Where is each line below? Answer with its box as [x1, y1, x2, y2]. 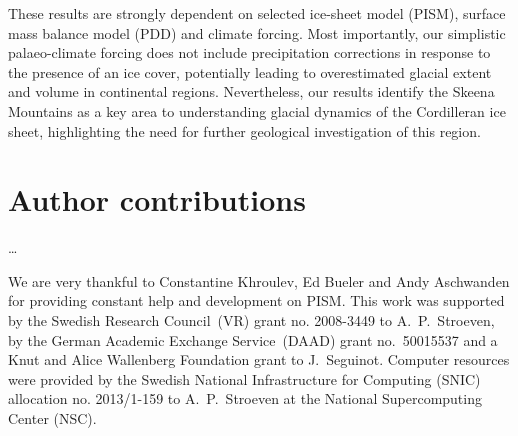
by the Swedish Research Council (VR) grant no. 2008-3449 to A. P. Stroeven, [8, 310, 495, 331]
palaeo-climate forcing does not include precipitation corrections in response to [8, 42, 491, 63]
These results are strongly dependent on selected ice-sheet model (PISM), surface [8, 3, 506, 23]
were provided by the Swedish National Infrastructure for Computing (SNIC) [8, 368, 481, 389]
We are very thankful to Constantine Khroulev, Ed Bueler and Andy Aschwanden [8, 270, 510, 291]
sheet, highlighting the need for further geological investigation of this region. [8, 120, 481, 141]
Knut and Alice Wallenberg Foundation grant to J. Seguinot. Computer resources [8, 349, 510, 370]
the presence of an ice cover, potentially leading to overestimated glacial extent [8, 61, 492, 82]
